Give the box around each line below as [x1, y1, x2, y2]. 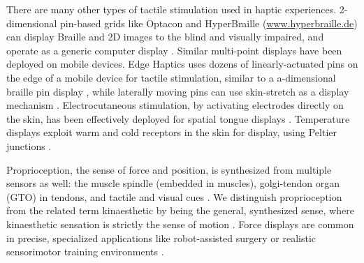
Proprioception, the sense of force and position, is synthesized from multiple [6, 162, 332, 176]
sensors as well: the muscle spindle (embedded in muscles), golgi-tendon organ [6, 176, 340, 190]
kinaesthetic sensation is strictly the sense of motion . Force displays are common [6, 216, 354, 231]
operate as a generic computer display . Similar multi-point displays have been [6, 43, 342, 57]
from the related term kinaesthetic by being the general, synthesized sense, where [6, 203, 354, 218]
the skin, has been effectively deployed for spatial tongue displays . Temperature [6, 111, 350, 126]
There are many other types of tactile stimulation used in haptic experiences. [6, 2, 337, 16]
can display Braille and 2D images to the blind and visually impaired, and [6, 29, 324, 44]
